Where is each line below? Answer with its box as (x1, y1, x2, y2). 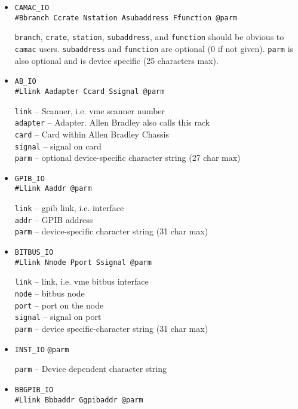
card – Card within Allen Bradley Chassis (14, 127, 169, 140)
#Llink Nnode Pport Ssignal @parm (14, 258, 152, 267)
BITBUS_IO (14, 248, 54, 257)
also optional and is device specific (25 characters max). (14, 54, 219, 66)
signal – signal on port (14, 310, 102, 323)
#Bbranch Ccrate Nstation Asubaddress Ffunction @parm (14, 13, 238, 22)
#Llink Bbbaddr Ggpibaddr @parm (14, 395, 143, 404)
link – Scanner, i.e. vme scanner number (14, 104, 165, 117)
